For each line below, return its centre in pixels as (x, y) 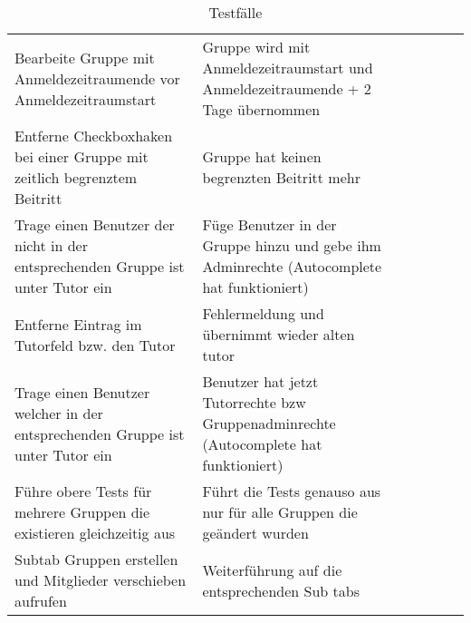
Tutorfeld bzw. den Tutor (95, 345)
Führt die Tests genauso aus (292, 491)
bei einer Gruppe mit (82, 156)
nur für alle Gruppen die (280, 512)
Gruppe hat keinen (262, 156)
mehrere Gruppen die (82, 512)
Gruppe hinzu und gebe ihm (292, 245)
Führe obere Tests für (83, 491)
